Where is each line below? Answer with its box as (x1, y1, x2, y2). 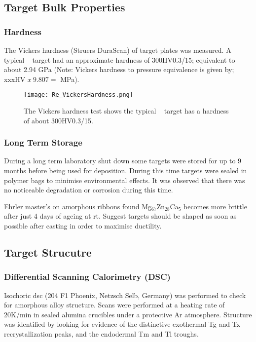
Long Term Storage (4, 136, 82, 149)
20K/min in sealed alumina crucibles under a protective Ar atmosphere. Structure (4, 309, 252, 319)
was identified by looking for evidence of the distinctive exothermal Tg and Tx (4, 319, 240, 329)
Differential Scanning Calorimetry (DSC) (4, 270, 171, 283)
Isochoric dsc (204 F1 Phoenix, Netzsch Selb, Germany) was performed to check (4, 290, 246, 300)
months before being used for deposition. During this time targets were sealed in (4, 165, 247, 176)
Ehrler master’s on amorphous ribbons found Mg (4, 201, 152, 211)
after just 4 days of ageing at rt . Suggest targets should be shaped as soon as (4, 211, 237, 221)
